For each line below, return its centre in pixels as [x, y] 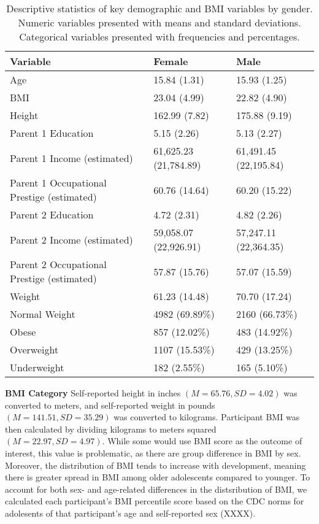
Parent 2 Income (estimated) [71, 239]
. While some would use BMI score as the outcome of [202, 441]
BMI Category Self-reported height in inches [93, 393]
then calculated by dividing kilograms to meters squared [111, 429]
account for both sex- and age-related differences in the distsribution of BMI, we [156, 489]
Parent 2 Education [52, 214]
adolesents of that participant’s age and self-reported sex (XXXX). [130, 513]
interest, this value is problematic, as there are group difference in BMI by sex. [153, 453]
